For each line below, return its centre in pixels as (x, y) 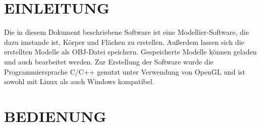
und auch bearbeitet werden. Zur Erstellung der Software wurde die (109, 61)
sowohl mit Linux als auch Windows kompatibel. (79, 81)
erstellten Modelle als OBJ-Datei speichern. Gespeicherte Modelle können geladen (130, 52)
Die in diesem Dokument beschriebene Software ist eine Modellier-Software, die (126, 32)
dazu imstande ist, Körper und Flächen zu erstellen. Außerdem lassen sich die (124, 42)
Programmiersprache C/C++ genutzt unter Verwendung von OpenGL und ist (125, 71)
